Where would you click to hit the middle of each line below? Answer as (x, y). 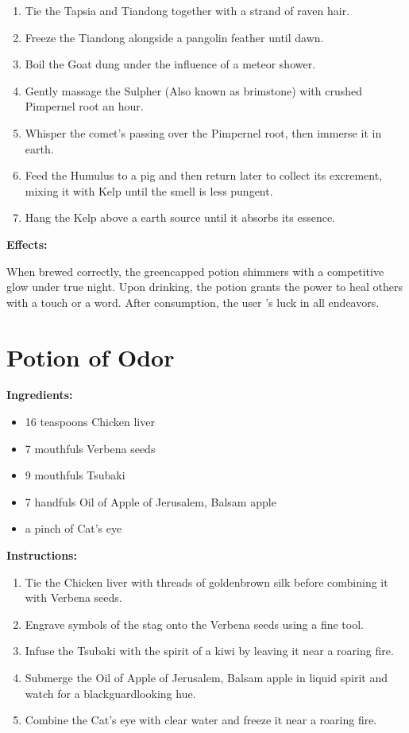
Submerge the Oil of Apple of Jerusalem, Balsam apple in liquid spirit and (206, 677)
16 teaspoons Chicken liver (90, 422)
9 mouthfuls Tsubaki (75, 475)
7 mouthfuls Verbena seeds (90, 448)
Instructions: (42, 555)
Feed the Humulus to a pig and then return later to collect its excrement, (204, 175)
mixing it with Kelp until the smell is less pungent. (149, 190)
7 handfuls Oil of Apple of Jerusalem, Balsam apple (150, 501)
